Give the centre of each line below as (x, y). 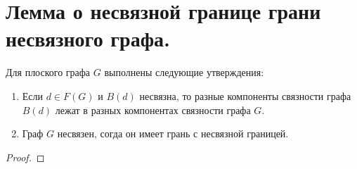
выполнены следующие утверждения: (184, 72)
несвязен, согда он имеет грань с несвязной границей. (173, 133)
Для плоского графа (48, 72)
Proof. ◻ (25, 157)
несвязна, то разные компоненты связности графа (245, 95)
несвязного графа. (88, 38)
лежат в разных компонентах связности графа (153, 109)
